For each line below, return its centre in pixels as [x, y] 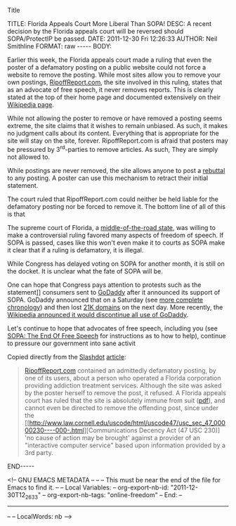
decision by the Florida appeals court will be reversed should [96, 31]
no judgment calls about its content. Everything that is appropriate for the [113, 133]
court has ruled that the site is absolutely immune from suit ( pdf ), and [125, 400]
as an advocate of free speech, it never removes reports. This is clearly [111, 90]
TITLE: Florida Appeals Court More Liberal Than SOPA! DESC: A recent [110, 24]
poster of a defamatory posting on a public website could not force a [107, 67]
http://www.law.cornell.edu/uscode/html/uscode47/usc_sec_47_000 [127, 423]
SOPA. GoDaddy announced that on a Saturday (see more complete [105, 300]
